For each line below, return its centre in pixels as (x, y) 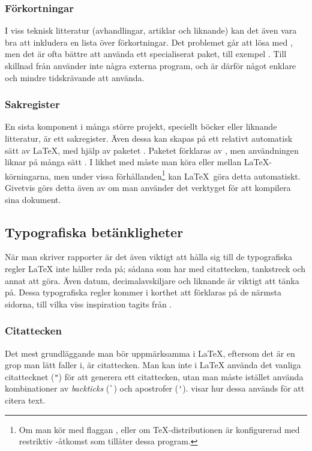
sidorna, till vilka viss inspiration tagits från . (88, 304)
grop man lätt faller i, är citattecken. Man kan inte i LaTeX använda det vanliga (153, 365)
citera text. (25, 400)
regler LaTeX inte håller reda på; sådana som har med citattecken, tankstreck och (155, 269)
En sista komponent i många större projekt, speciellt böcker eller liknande (141, 126)
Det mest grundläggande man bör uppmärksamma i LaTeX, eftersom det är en (150, 353)
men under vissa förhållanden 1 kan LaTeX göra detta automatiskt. (177, 175)
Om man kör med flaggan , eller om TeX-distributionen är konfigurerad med (159, 429)
